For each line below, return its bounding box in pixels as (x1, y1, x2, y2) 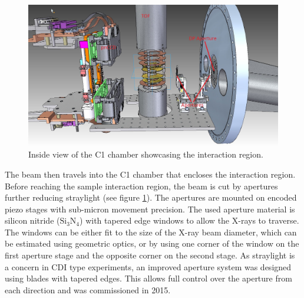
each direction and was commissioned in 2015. (5, 283, 171, 296)
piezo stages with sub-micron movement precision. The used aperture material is (5, 202, 295, 215)
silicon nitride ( (5, 214, 60, 227)
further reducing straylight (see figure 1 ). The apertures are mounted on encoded (5, 191, 297, 204)
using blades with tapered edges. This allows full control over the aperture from (5, 272, 292, 284)
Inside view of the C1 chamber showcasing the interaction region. (28, 148, 263, 161)
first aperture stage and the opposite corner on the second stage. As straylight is (5, 249, 295, 261)
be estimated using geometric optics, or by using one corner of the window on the (5, 237, 299, 250)
